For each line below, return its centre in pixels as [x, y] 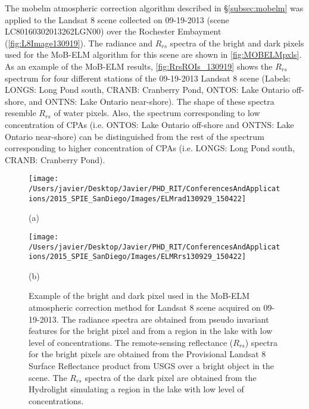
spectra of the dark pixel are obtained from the [171, 377]
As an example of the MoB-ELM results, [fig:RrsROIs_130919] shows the [139, 66]
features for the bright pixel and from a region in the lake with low [151, 331]
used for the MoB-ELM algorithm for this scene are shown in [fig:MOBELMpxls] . [153, 54]
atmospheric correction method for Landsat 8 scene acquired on [145, 307]
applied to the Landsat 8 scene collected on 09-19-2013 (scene [117, 19]
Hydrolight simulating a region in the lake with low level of [136, 389]
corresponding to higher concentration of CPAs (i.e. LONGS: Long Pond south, [150, 148]
